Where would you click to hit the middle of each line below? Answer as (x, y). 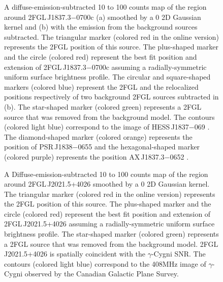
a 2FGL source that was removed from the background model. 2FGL (111, 243)
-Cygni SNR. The (178, 254)
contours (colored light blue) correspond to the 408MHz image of (105, 263)
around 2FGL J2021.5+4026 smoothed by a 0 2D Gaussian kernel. (107, 184)
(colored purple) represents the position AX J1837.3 (84, 156)
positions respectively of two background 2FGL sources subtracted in (112, 97)
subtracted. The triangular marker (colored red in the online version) (112, 36)
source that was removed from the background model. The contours (109, 117)
